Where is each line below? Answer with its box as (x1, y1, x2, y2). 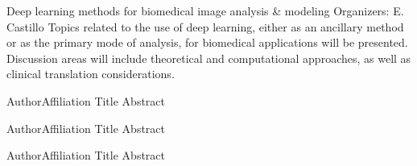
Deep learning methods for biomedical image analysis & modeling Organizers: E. (6, 2, 404, 19)
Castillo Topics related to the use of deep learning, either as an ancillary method (6, 18, 404, 35)
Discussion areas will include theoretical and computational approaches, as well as (6, 49, 411, 66)
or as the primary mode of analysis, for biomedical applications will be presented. (6, 34, 408, 51)
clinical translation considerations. (6, 65, 175, 82)
